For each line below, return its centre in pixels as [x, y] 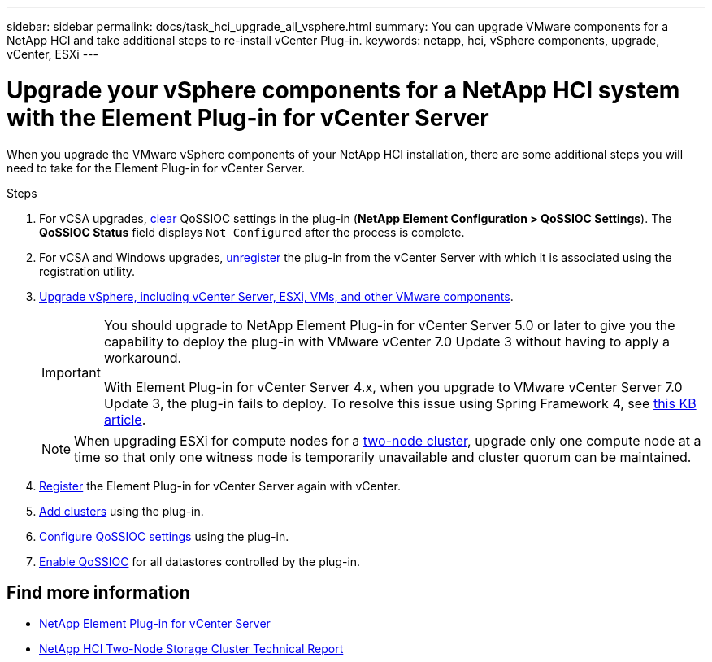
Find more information [98, 592]
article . [125, 419]
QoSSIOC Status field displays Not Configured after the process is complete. [252, 232]
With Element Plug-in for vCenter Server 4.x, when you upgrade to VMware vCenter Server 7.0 [393, 387]
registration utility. [87, 271]
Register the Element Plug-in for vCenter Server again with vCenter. [220, 486]
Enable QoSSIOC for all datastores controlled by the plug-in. [200, 561]
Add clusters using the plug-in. [122, 511]
